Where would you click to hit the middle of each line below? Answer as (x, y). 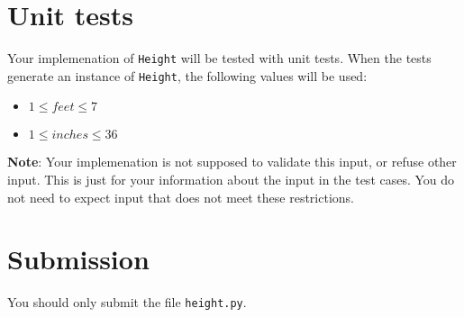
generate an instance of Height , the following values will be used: (187, 75)
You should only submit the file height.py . (127, 302)
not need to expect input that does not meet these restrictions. (181, 197)
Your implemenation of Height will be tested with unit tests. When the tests (219, 58)
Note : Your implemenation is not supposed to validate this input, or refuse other (232, 162)
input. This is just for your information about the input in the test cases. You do (231, 180)
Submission (78, 259)
